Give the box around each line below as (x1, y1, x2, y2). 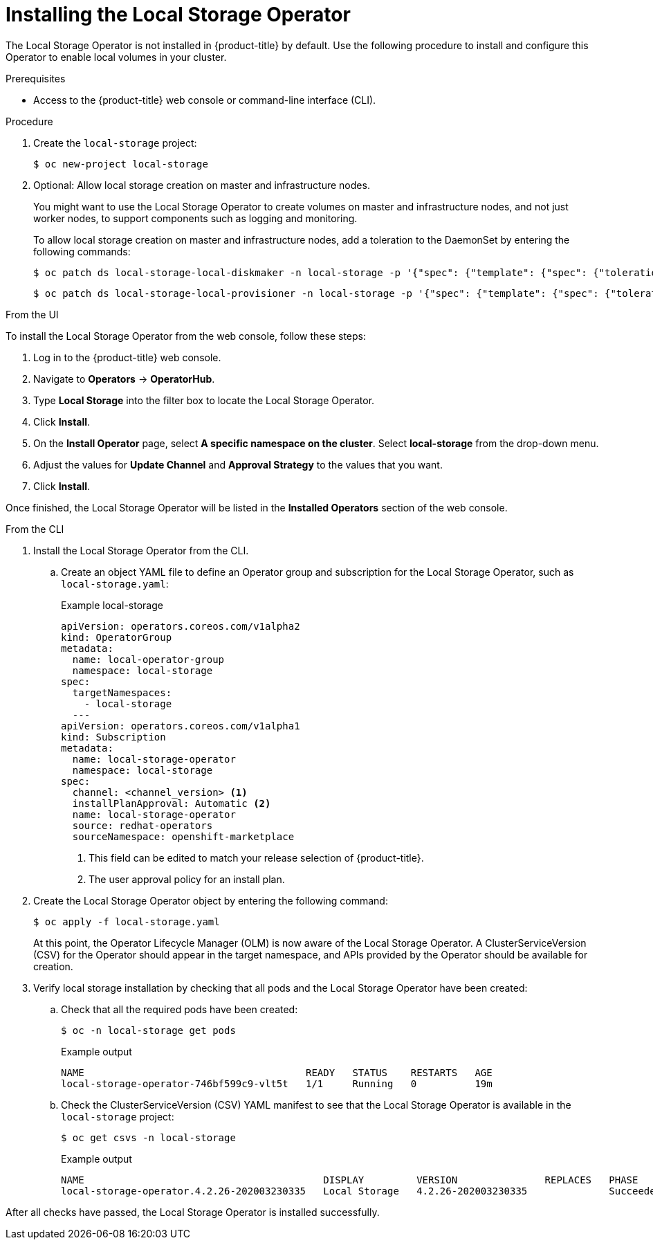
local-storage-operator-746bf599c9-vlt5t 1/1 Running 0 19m (61, 1078, 493, 1089)
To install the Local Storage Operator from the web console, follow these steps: (6, 329, 367, 342)
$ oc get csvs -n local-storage (61, 1132, 236, 1143)
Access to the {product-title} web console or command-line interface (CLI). (33, 93, 376, 106)
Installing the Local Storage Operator (6, 3, 351, 26)
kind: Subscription (61, 731, 166, 743)
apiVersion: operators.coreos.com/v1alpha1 (61, 720, 300, 731)
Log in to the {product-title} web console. (33, 351, 221, 363)
